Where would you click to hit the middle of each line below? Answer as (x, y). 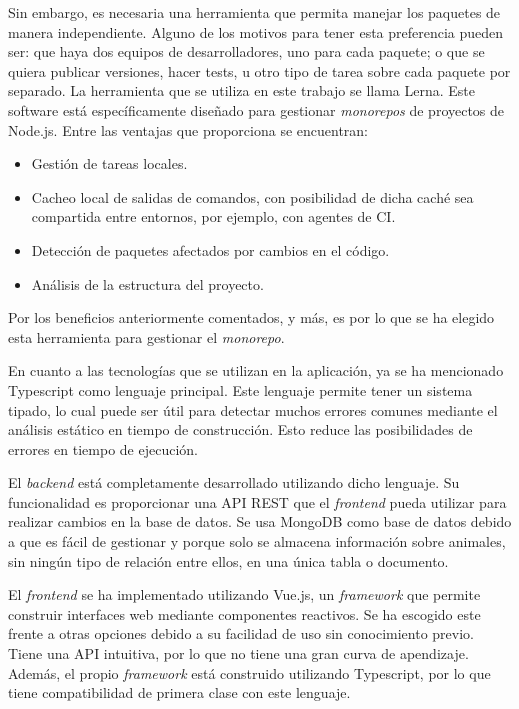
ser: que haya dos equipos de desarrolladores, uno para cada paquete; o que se (246, 51)
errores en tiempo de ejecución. (103, 448)
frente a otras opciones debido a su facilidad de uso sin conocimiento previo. (241, 633)
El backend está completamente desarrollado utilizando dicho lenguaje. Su (234, 482)
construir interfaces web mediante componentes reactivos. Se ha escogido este (244, 613)
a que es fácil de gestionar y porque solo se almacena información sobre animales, (257, 541)
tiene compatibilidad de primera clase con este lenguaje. (179, 692)
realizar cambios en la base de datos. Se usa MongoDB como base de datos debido (260, 521)
